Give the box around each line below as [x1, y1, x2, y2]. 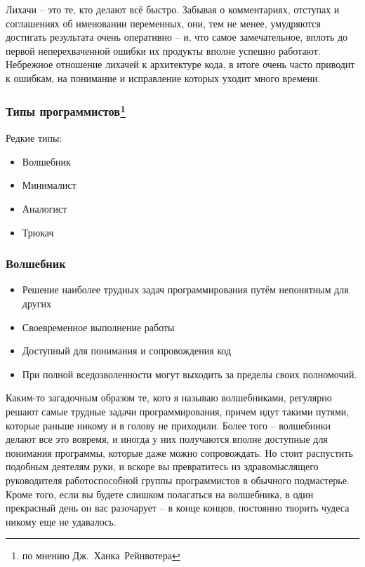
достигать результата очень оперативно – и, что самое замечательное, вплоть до [6, 29, 348, 44]
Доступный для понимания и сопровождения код [22, 343, 232, 358]
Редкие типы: [6, 131, 62, 145]
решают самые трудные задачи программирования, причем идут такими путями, [6, 403, 350, 418]
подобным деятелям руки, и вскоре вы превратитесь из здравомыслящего [6, 459, 319, 474]
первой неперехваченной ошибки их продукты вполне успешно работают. [6, 43, 321, 58]
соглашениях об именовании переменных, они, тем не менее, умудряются [6, 15, 321, 30]
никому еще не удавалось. [6, 514, 117, 528]
